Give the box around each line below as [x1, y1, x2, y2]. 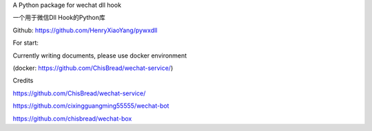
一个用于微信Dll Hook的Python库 [12, 14, 106, 22]
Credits [12, 76, 34, 85]
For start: [12, 38, 39, 47]
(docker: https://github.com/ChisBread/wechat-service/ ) [12, 64, 174, 72]
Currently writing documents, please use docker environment [12, 51, 187, 60]
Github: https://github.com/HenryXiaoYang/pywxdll [12, 26, 158, 34]
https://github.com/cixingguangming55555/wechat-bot [12, 102, 169, 110]
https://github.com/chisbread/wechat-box [12, 114, 132, 123]
